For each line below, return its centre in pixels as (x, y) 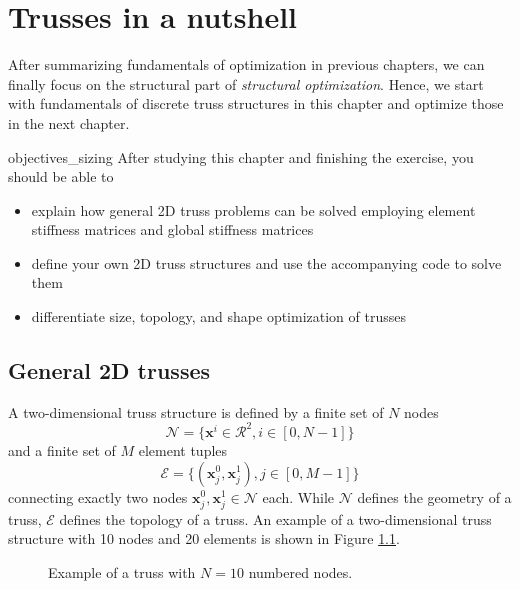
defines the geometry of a (434, 496)
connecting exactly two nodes (98, 496)
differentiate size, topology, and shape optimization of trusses (218, 316)
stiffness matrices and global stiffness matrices (172, 229)
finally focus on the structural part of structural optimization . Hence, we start (246, 83)
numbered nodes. (300, 571)
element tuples (183, 449)
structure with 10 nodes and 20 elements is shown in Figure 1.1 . (204, 538)
